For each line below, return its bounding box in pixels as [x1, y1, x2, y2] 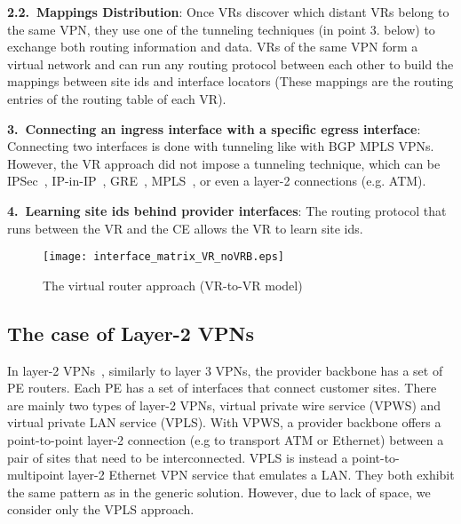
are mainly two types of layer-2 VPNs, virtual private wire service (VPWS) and [7, 395, 441, 414]
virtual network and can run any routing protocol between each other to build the [7, 54, 454, 73]
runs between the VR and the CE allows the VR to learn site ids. [7, 218, 363, 237]
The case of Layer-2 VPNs [7, 319, 254, 346]
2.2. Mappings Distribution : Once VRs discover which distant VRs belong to [7, 3, 449, 20]
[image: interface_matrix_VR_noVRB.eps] [43, 250, 285, 264]
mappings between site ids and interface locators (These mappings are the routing [7, 72, 454, 91]
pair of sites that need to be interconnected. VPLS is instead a [7, 448, 348, 466]
